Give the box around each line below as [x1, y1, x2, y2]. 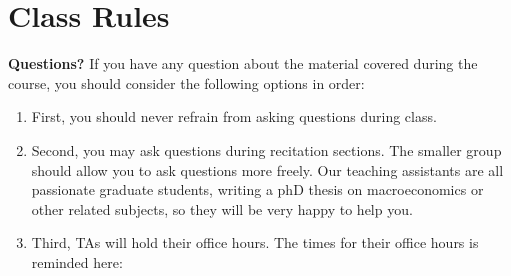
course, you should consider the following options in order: [8, 72, 365, 93]
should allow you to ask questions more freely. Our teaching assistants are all [31, 159, 504, 180]
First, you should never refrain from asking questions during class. [31, 106, 437, 127]
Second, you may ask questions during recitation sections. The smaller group [31, 139, 502, 160]
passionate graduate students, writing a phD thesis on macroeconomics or [31, 179, 484, 200]
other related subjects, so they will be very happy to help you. [31, 198, 413, 219]
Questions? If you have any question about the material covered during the [8, 53, 478, 74]
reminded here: [31, 251, 123, 272]
